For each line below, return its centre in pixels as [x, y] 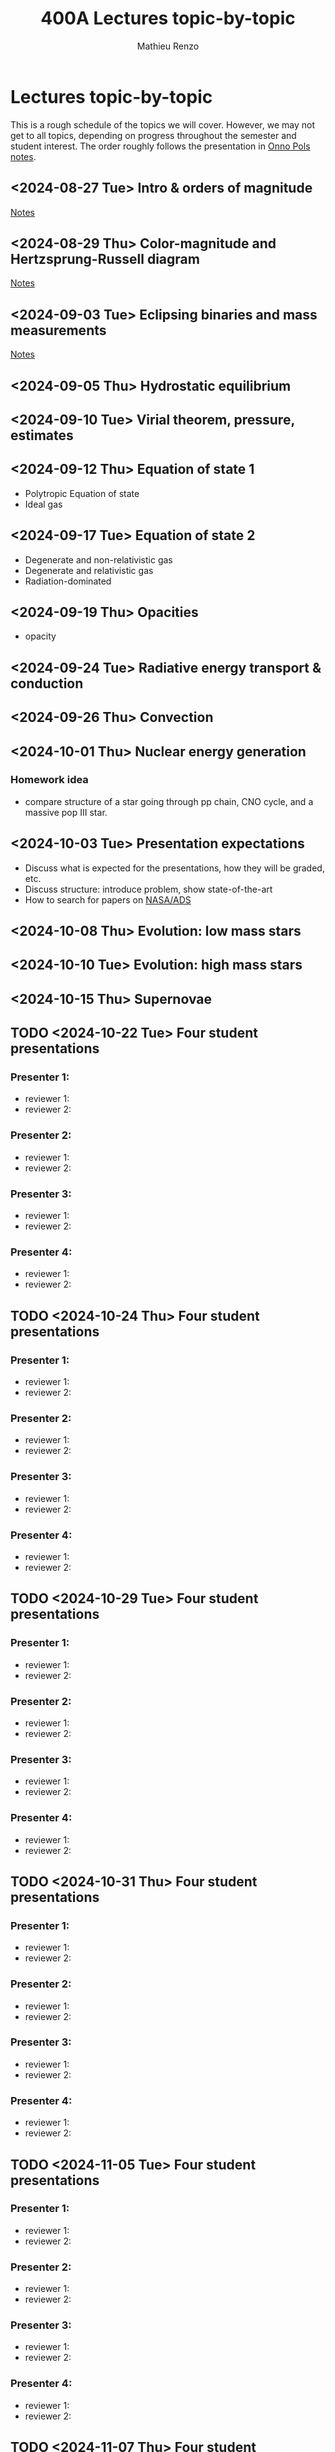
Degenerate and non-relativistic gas [98, 559]
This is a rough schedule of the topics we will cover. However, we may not [162, 124]
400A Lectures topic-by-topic [168, 18]
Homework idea [49, 780]
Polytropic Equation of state [82, 493]
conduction [47, 683]
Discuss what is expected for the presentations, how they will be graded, [174, 868]
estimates [42, 435]
